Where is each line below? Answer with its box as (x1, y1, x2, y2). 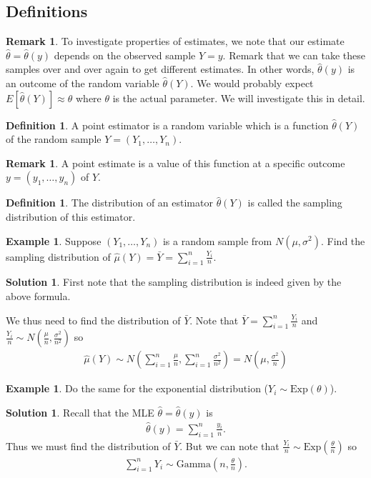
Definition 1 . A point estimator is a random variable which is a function (6, 117, 329, 132)
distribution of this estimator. (6, 209, 136, 224)
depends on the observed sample (54, 47, 196, 62)
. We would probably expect (190, 75, 314, 90)
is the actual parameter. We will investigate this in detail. (112, 90, 365, 105)
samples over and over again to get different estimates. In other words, (6, 61, 315, 76)
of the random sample (6, 131, 102, 146)
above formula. (6, 288, 71, 303)
